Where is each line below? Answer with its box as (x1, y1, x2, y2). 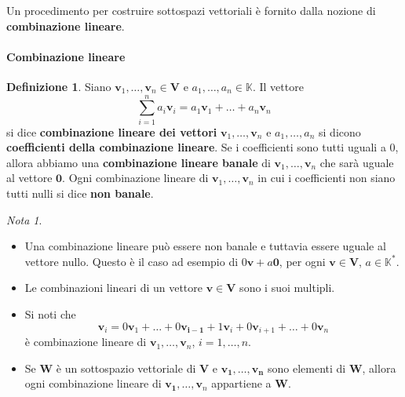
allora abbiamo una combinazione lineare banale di (6, 154, 271, 170)
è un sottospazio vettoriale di (56, 359, 196, 376)
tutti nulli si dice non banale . (6, 185, 154, 202)
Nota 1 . (6, 211, 42, 228)
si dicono (319, 123, 361, 140)
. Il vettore (252, 78, 304, 94)
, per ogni (279, 253, 326, 269)
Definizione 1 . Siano (6, 78, 111, 94)
